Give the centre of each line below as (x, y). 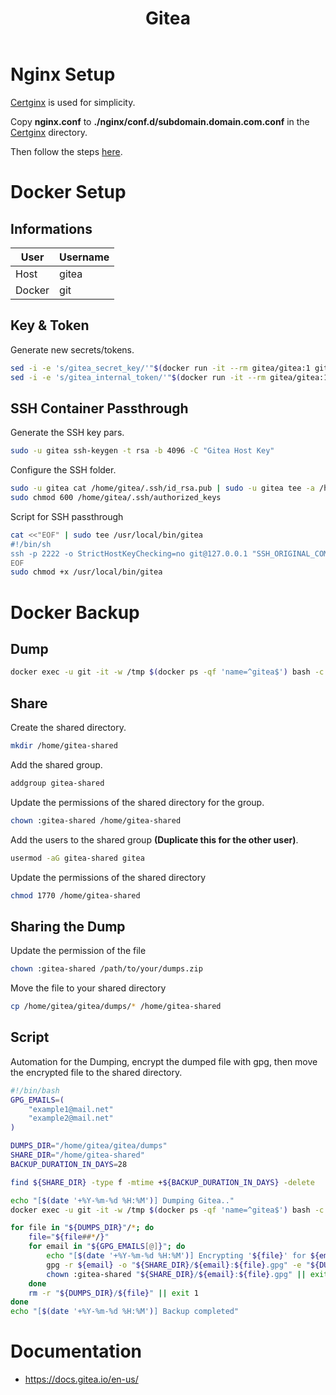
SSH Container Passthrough (99, 408)
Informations (51, 228)
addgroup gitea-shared (57, 783)
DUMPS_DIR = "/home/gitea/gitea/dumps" (89, 1146)
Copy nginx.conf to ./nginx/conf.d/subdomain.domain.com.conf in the (160, 121)
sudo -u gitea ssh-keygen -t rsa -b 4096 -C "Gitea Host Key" (142, 451)
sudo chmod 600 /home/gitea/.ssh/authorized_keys (116, 498)
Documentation (76, 1351)
